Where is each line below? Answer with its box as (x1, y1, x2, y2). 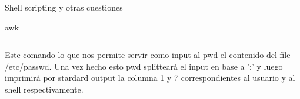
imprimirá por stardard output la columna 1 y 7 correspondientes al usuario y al (5, 71, 295, 84)
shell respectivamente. (5, 83, 84, 95)
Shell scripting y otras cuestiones (5, 1, 123, 13)
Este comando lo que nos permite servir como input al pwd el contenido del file (5, 49, 291, 61)
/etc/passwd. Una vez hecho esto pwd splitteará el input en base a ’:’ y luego (5, 60, 283, 72)
